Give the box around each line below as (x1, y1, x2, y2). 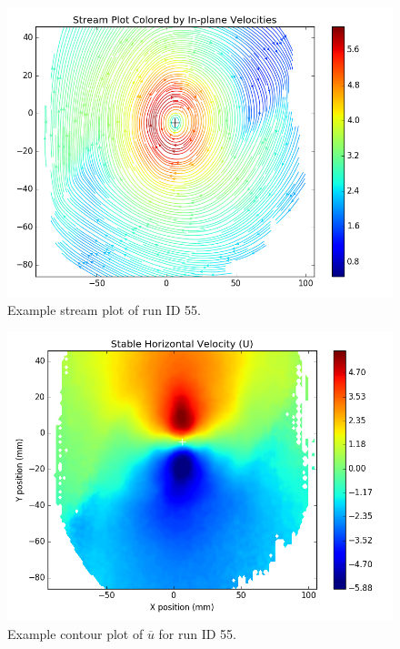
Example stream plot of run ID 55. (7, 299, 201, 319)
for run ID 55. (158, 624, 237, 643)
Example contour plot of (7, 624, 144, 643)
